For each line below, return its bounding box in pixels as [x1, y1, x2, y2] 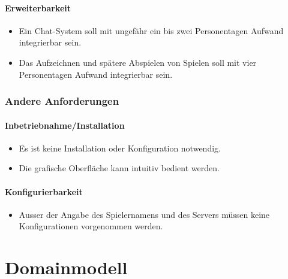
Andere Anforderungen [5, 93, 119, 108]
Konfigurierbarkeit [5, 185, 83, 198]
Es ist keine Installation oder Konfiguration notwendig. [19, 141, 221, 154]
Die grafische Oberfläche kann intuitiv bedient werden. [19, 162, 220, 174]
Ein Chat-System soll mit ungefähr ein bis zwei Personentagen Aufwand [19, 24, 284, 37]
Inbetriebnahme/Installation [5, 119, 125, 131]
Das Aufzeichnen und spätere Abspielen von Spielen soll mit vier [19, 56, 257, 68]
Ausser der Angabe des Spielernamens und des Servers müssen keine [19, 208, 270, 220]
